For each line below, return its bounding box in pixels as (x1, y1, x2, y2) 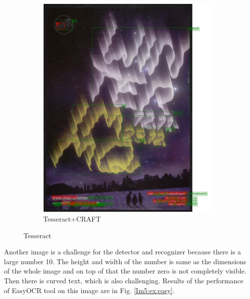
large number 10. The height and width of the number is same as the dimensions (4, 256, 247, 266)
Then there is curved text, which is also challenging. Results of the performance (4, 275, 244, 285)
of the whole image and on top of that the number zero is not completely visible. (4, 266, 247, 276)
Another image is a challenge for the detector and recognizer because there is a (4, 247, 241, 257)
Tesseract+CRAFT (43, 213, 101, 224)
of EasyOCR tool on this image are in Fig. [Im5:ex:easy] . (4, 285, 175, 295)
